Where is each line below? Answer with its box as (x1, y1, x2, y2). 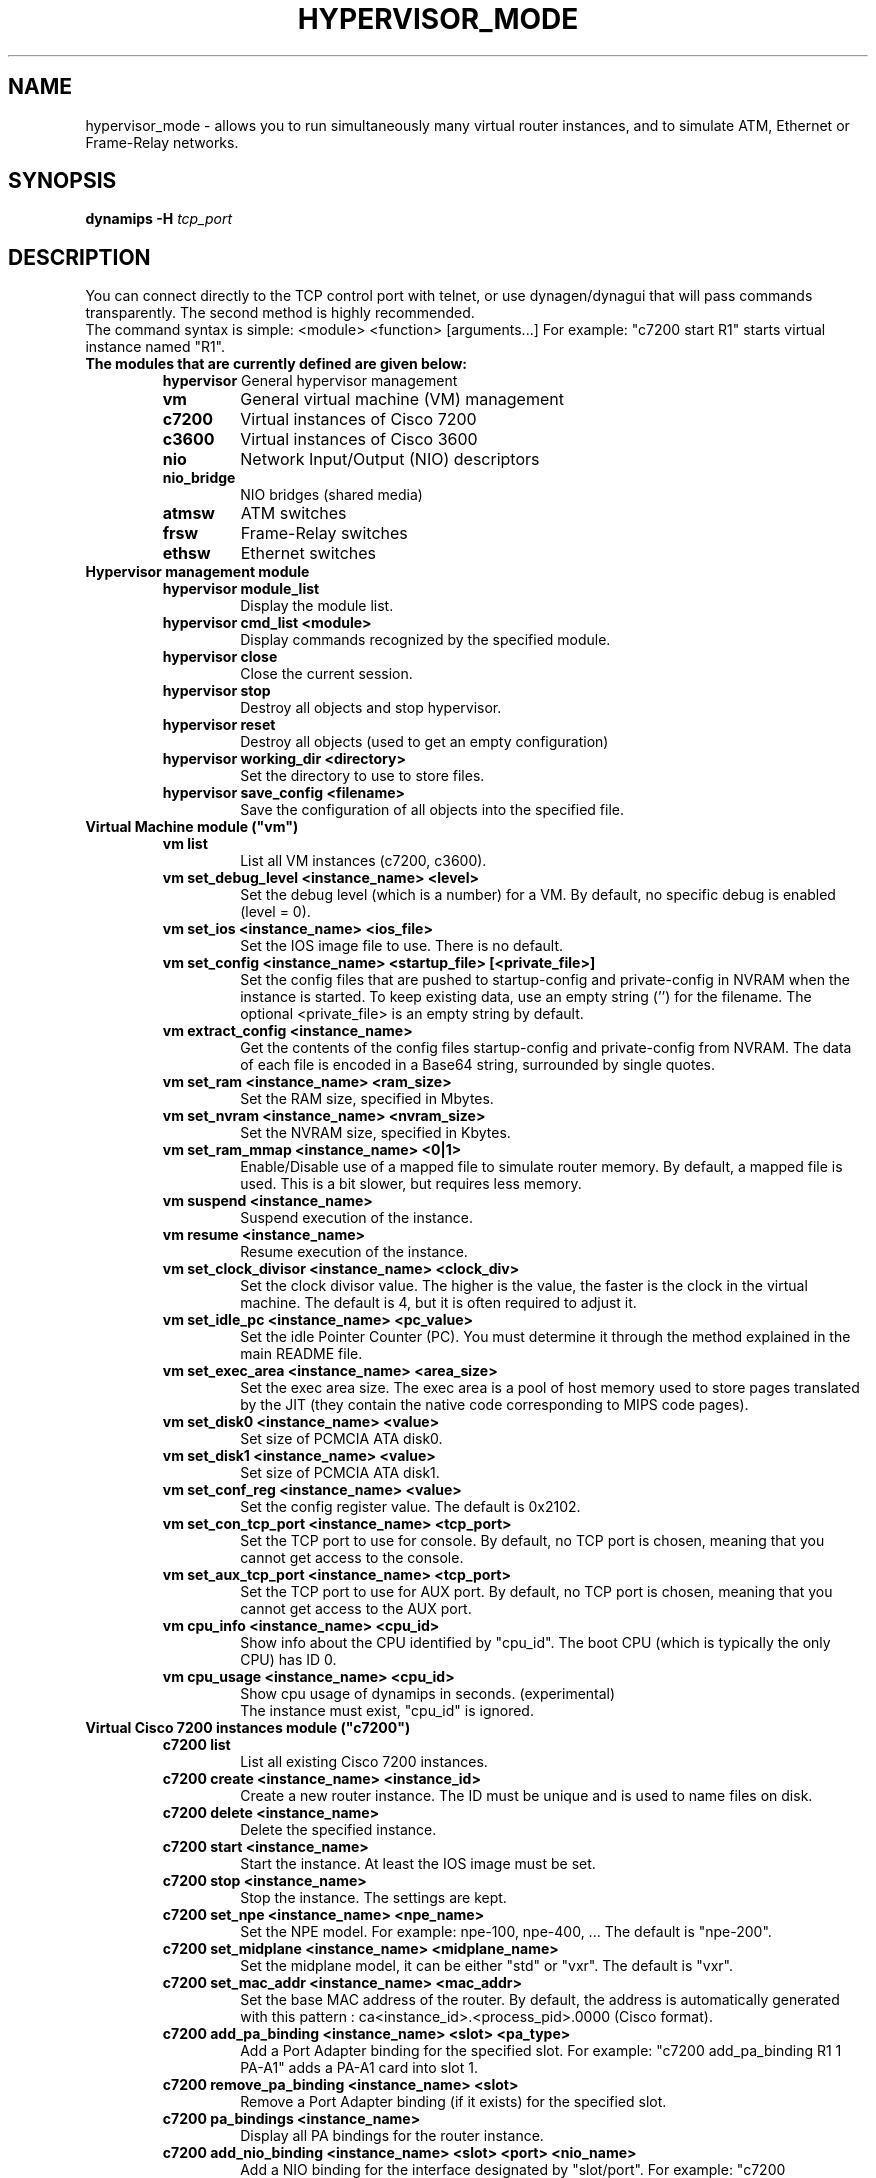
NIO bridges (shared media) (240, 486, 423, 504)
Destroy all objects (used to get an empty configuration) (240, 733, 609, 751)
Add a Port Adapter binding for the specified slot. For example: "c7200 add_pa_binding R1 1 (240, 2042, 842, 2060)
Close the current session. (240, 665, 413, 683)
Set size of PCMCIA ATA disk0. (240, 1430, 443, 1448)
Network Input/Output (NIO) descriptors (240, 449, 540, 470)
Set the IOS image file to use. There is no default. (240, 937, 564, 955)
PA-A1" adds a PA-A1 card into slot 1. (240, 2059, 479, 2077)
